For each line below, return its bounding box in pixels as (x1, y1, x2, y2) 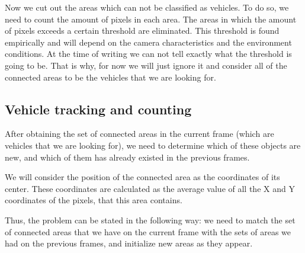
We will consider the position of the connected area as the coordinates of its (5, 171, 280, 183)
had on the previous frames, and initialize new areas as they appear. (5, 237, 253, 249)
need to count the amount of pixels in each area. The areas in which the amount (5, 12, 297, 25)
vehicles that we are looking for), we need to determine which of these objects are (5, 139, 301, 151)
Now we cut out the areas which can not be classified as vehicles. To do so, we (5, 1, 289, 13)
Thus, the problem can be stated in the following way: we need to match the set (5, 213, 296, 226)
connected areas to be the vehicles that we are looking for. (5, 71, 216, 83)
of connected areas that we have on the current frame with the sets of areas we (5, 225, 291, 238)
